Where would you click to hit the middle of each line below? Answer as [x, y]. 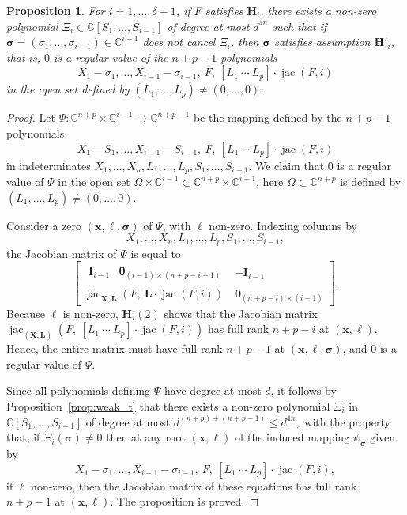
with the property [347, 421]
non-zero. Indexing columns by [283, 225]
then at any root [146, 437]
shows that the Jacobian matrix [241, 313]
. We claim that [286, 165]
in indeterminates [49, 165]
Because [26, 313]
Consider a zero [44, 225]
